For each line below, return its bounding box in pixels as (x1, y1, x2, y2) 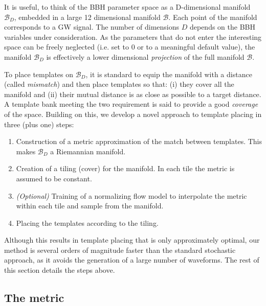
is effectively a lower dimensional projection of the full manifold (46, 51, 245, 62)
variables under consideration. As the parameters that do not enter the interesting (4, 31, 262, 42)
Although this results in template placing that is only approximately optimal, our (4, 234, 260, 245)
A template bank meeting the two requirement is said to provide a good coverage (4, 99, 258, 109)
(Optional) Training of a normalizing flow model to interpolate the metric (16, 190, 247, 201)
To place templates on (4, 68, 74, 79)
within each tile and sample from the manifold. (16, 200, 164, 211)
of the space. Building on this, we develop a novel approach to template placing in (4, 108, 262, 119)
